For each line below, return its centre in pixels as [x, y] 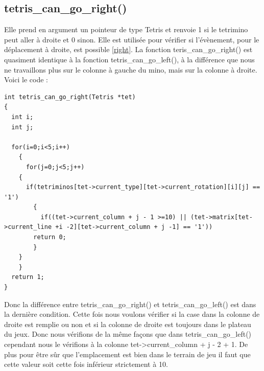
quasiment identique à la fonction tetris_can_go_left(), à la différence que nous [129, 59]
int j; [22, 127]
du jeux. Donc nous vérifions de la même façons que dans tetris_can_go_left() [128, 334]
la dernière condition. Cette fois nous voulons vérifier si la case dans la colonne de [132, 314]
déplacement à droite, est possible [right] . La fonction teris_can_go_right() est [128, 49]
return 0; [50, 237]
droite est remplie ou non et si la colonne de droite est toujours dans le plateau [128, 324]
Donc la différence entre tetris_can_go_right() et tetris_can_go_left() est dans [130, 304]
